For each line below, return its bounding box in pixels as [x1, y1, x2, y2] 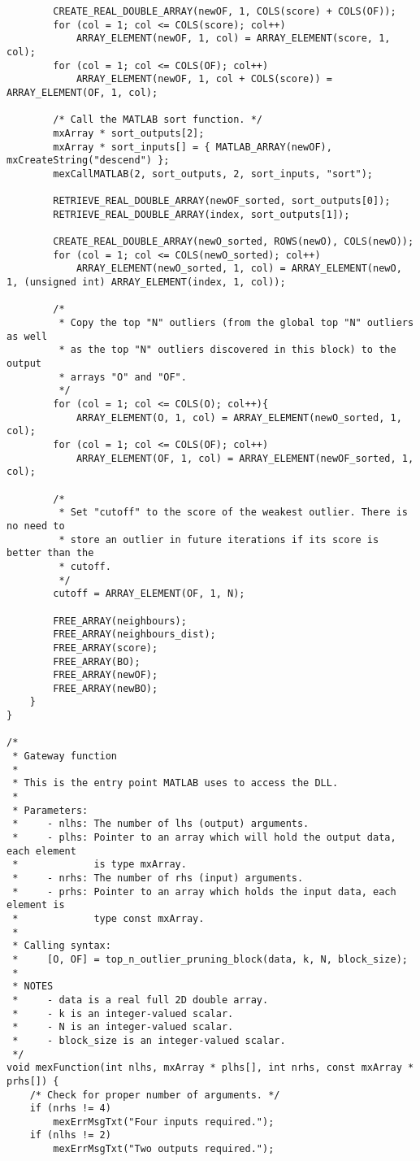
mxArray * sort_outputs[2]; [53, 127, 205, 139]
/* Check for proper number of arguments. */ [29, 1089, 280, 1101]
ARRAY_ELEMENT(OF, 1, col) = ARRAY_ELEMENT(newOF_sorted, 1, [76, 452, 414, 464]
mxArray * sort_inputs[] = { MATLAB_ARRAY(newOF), [53, 141, 332, 153]
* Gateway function [12, 750, 118, 763]
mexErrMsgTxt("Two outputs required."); [53, 1143, 275, 1155]
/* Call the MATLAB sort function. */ [53, 114, 262, 126]
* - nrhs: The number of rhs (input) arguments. [12, 872, 304, 884]
